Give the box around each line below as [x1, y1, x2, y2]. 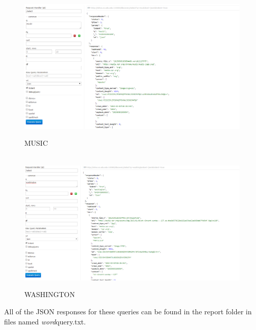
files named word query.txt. [4, 316, 86, 326]
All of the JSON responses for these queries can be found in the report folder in [4, 306, 252, 317]
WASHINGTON [24, 289, 75, 300]
